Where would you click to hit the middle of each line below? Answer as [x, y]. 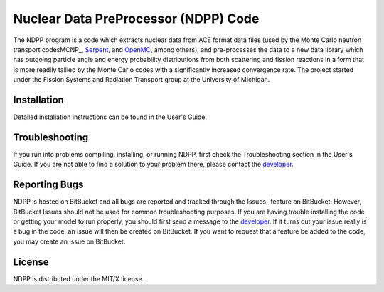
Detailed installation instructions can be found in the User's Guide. [110, 117]
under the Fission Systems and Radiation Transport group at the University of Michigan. [142, 80]
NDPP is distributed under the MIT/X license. [79, 278]
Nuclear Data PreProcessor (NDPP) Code [136, 19]
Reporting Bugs [48, 185]
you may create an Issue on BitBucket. [69, 241]
